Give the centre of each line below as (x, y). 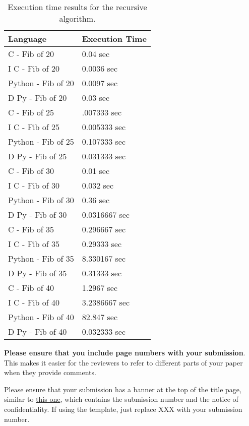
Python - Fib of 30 (41, 200)
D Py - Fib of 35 (38, 273)
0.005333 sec (104, 127)
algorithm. (77, 18)
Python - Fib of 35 (41, 258)
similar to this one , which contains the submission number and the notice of (121, 399)
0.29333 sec (102, 244)
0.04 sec (96, 54)
